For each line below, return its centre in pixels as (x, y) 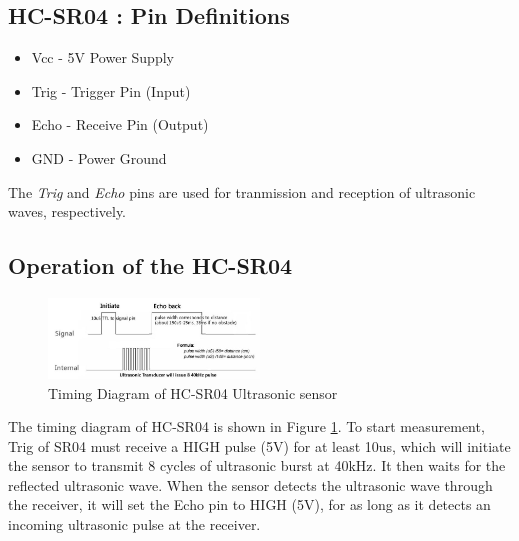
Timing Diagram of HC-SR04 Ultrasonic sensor (193, 392)
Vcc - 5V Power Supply (102, 57)
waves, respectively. (67, 211)
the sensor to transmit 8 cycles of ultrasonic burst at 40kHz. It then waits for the (257, 465)
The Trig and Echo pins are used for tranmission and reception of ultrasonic (242, 191)
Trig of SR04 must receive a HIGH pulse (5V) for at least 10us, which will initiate (259, 445)
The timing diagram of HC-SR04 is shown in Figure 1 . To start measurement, (246, 426)
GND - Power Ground (99, 157)
